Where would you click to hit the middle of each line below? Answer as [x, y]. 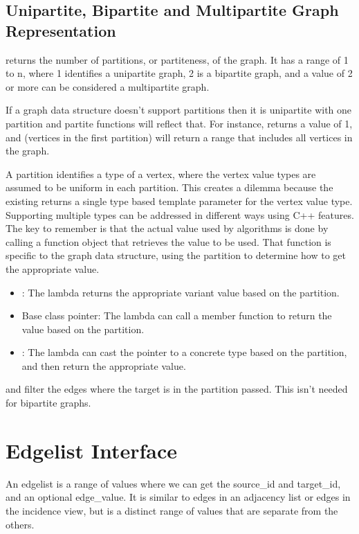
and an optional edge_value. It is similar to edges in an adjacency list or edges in [178, 497]
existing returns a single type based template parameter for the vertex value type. [179, 201]
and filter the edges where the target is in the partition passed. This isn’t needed [177, 389]
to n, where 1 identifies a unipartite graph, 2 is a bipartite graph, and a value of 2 [179, 73]
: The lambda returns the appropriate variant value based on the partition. [181, 292]
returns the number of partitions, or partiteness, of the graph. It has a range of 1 [177, 59]
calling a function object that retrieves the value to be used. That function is [168, 241]
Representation [61, 30]
